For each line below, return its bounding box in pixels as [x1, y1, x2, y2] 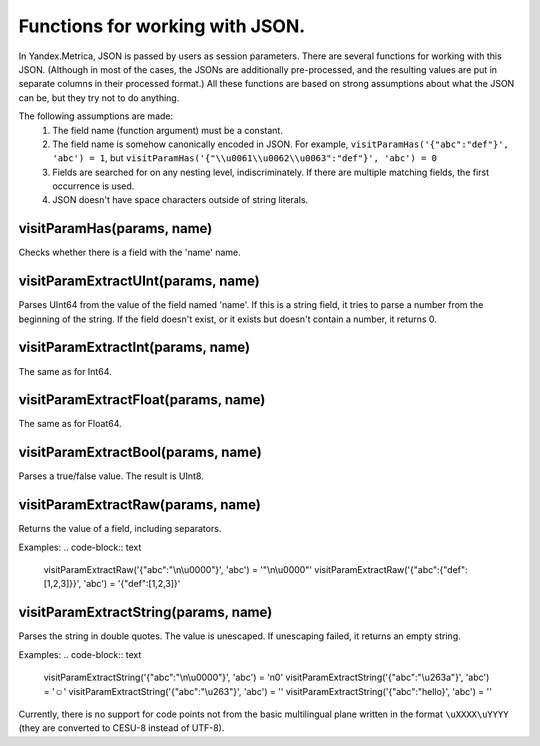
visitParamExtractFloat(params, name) [18, 391, 266, 409]
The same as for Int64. [18, 365, 112, 377]
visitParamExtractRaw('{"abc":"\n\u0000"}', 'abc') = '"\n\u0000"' [43, 564, 313, 576]
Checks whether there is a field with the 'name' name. [18, 246, 241, 259]
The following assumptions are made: [18, 110, 174, 122]
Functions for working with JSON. [18, 15, 306, 37]
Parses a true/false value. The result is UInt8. [18, 470, 204, 482]
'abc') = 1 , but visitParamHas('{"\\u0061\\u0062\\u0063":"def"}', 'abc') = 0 [52, 152, 437, 164]
